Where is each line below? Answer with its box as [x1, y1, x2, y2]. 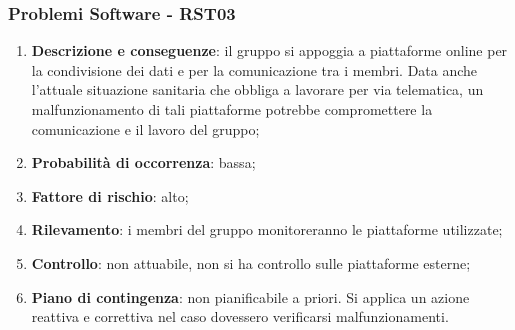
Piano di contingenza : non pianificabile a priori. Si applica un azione [31, 286, 470, 307]
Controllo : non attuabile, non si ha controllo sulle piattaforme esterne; [31, 252, 471, 273]
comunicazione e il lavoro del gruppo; [31, 118, 260, 139]
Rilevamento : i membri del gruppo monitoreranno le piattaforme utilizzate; [31, 219, 503, 240]
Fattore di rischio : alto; [31, 185, 189, 206]
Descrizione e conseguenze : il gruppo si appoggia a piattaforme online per [31, 40, 508, 61]
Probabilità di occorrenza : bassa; [31, 152, 256, 173]
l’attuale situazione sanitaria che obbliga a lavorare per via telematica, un [31, 79, 484, 100]
